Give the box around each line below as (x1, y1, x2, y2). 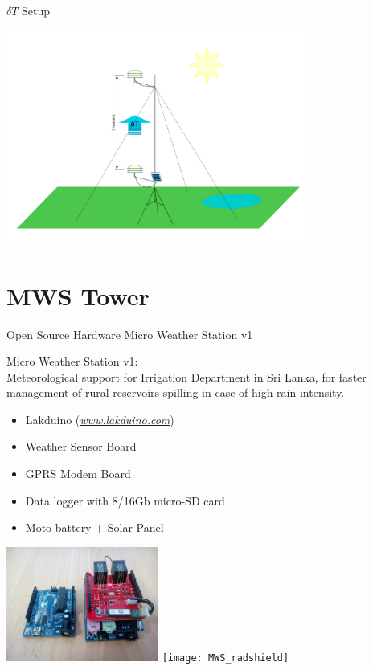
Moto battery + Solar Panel (25, 519, 164, 536)
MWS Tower (6, 279, 150, 312)
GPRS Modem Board (25, 465, 131, 482)
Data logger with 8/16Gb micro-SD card (25, 492, 225, 509)
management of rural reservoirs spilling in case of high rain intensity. (6, 384, 345, 401)
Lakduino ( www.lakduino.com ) (25, 411, 174, 427)
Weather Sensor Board (25, 438, 137, 455)
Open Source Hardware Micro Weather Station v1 (6, 325, 253, 342)
